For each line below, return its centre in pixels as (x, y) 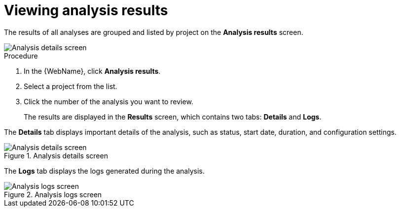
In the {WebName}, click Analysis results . (92, 71)
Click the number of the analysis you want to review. (109, 101)
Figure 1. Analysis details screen (56, 155)
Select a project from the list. (71, 86)
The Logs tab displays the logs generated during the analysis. (104, 171)
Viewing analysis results (86, 10)
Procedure (21, 56)
